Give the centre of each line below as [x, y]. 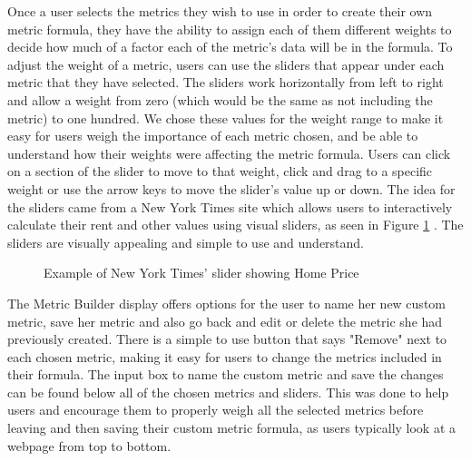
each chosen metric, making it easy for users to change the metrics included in [225, 356]
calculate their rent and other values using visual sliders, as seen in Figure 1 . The [235, 225]
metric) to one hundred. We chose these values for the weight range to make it [226, 118]
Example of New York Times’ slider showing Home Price [201, 273]
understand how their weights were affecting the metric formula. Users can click [229, 153]
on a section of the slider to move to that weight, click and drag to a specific [220, 171]
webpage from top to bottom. [89, 445]
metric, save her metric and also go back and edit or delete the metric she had [225, 321]
